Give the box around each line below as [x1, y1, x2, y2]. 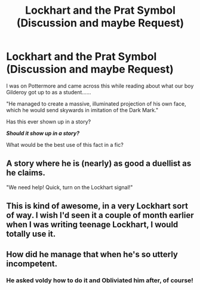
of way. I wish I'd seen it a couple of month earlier [6, 210, 194, 221]
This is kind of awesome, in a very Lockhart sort [6, 201, 188, 211]
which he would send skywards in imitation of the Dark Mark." [6, 106, 159, 113]
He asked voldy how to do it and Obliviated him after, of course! [6, 276, 194, 285]
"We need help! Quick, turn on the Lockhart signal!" [6, 183, 133, 191]
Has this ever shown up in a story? [6, 118, 91, 125]
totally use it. [6, 229, 56, 239]
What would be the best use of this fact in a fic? [6, 141, 124, 148]
